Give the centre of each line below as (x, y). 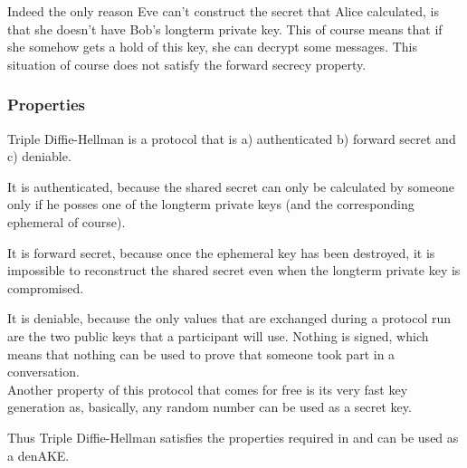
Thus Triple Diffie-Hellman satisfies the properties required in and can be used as (233, 437)
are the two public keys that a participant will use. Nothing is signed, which (218, 335)
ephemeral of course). (67, 221)
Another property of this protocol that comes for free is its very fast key (208, 389)
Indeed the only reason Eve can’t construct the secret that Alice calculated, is (223, 11)
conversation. (43, 372)
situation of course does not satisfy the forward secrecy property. (187, 64)
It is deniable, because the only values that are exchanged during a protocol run (229, 318)
